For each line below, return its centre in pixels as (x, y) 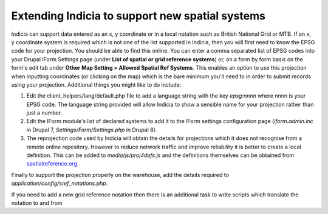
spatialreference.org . (53, 164)
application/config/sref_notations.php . (60, 183)
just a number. (44, 113)
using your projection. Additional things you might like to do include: (96, 84)
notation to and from (37, 202)
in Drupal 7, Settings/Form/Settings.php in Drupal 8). (92, 130)
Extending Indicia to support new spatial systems (138, 16)
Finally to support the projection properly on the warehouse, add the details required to (120, 175)
